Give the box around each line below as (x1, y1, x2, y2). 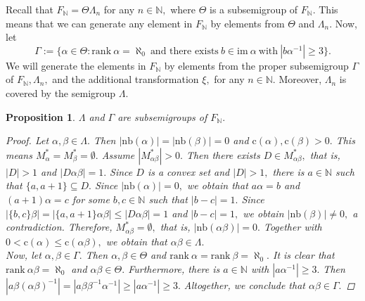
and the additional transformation (52, 72, 199, 87)
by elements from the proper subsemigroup (164, 58, 349, 72)
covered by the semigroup (6, 85, 116, 100)
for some (72, 191, 110, 206)
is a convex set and (147, 164, 230, 179)
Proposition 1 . (6, 109, 75, 124)
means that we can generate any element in (6, 15, 193, 30)
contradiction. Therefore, (6, 219, 113, 234)
